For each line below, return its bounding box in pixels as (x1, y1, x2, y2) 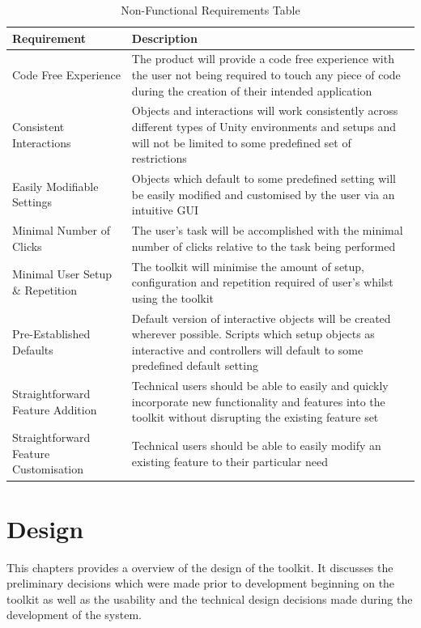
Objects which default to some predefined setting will (131, 170, 397, 187)
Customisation (12, 460, 84, 477)
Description (131, 29, 198, 46)
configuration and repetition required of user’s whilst (131, 274, 393, 291)
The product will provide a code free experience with (131, 50, 394, 67)
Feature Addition (12, 401, 97, 418)
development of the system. (6, 606, 142, 623)
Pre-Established (12, 325, 91, 342)
